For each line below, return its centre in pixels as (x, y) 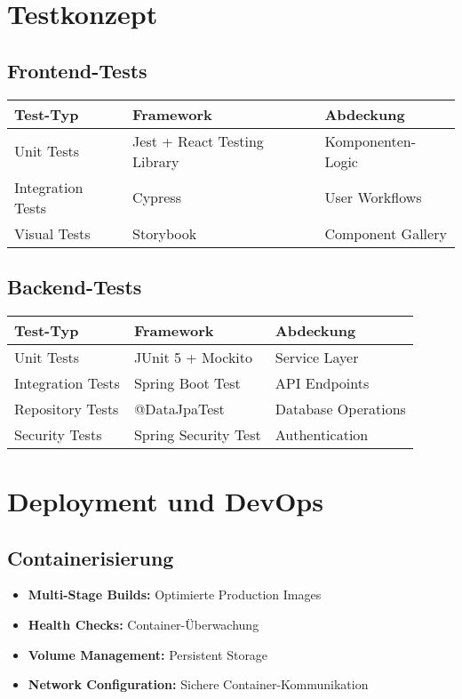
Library (156, 161)
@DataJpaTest (179, 408)
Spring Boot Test (187, 382)
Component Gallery (386, 233)
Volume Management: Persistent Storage (148, 654)
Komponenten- (370, 141)
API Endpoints (322, 382)
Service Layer (317, 357)
